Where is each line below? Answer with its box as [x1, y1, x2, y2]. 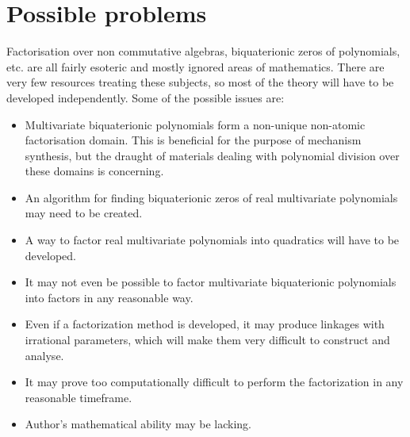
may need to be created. [25, 205, 143, 221]
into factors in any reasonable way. [25, 289, 194, 305]
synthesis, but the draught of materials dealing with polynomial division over [25, 147, 400, 163]
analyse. [25, 347, 64, 363]
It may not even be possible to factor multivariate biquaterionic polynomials [25, 274, 397, 290]
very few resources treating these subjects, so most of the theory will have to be [6, 74, 394, 90]
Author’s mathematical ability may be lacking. [25, 416, 251, 432]
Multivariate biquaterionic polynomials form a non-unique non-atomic [25, 116, 366, 132]
